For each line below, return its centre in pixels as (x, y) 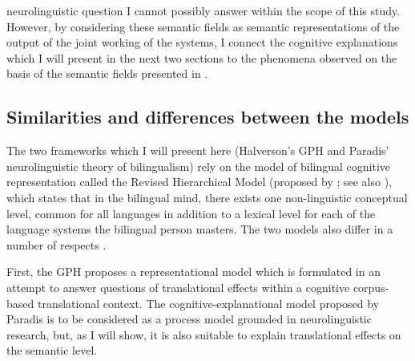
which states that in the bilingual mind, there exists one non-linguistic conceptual (207, 197)
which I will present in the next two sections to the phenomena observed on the (202, 57)
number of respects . (56, 244)
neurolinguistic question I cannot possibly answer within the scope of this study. (203, 10)
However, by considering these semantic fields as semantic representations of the (203, 26)
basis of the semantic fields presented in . (107, 73)
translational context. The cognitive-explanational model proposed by (208, 303)
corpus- (371, 287)
